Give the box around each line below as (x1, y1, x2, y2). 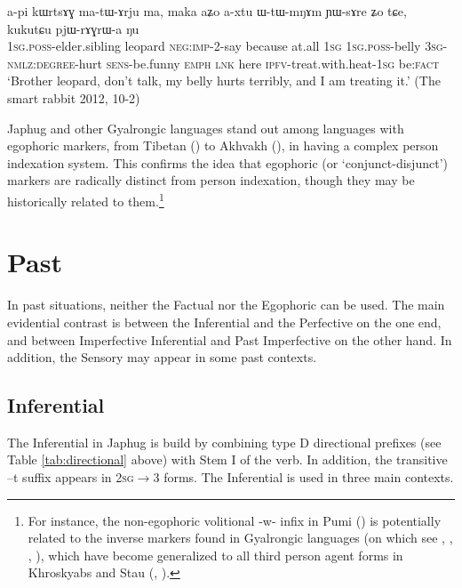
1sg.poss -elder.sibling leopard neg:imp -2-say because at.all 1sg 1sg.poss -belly (7, 36, 421, 55)
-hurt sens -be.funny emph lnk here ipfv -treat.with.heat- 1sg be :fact (75, 53, 440, 72)
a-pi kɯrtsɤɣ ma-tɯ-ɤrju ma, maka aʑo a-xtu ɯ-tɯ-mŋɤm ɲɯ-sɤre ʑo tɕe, (7, 2, 407, 20)
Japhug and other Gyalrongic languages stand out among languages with (7, 118, 404, 137)
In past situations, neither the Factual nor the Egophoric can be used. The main (7, 295, 445, 314)
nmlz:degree (7, 53, 76, 72)
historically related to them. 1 (7, 189, 164, 210)
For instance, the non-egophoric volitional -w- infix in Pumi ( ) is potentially (28, 511, 442, 529)
